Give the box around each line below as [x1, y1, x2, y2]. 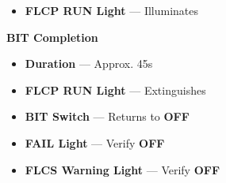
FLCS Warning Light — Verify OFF [25, 161, 220, 177]
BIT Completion [6, 28, 98, 45]
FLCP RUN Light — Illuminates [25, 2, 199, 18]
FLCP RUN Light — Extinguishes [25, 81, 206, 98]
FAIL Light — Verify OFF [25, 134, 165, 151]
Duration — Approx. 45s [25, 55, 153, 72]
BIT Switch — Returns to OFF [25, 108, 190, 125]
